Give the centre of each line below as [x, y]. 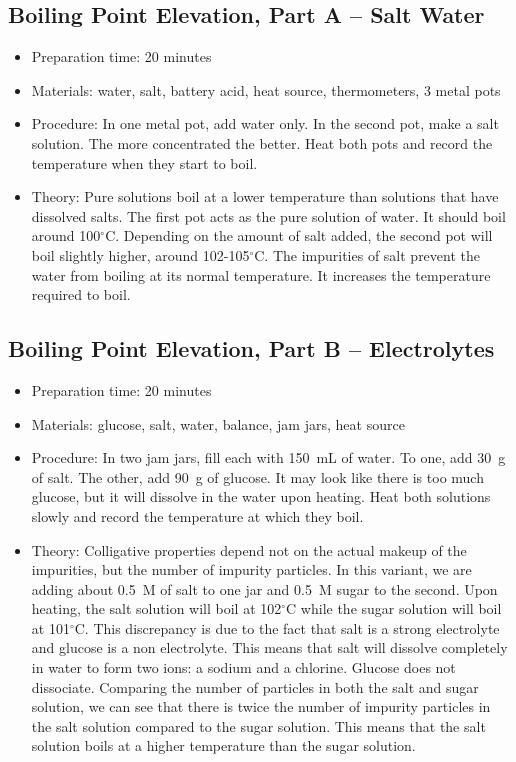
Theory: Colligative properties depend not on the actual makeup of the [249, 549]
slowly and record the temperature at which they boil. [197, 515]
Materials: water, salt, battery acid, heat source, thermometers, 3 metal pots [266, 89]
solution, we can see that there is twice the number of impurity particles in [261, 706]
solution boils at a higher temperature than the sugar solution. [223, 745]
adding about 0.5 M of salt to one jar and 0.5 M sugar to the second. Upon [264, 588]
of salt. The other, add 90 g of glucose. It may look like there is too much [257, 476]
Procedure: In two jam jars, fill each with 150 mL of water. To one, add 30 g [268, 457]
